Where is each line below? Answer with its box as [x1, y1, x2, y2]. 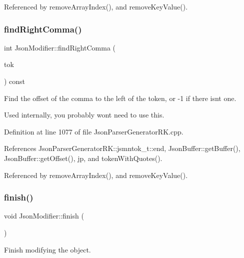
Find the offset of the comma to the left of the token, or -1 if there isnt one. [4, 92, 236, 103]
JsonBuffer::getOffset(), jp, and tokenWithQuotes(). [4, 152, 162, 163]
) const [4, 76, 25, 86]
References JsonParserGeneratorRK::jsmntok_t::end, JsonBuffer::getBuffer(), [4, 143, 240, 153]
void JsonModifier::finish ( [4, 210, 84, 221]
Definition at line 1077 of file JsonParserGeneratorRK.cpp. [4, 126, 183, 136]
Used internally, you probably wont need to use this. [4, 109, 164, 120]
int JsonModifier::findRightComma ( [4, 42, 115, 52]
